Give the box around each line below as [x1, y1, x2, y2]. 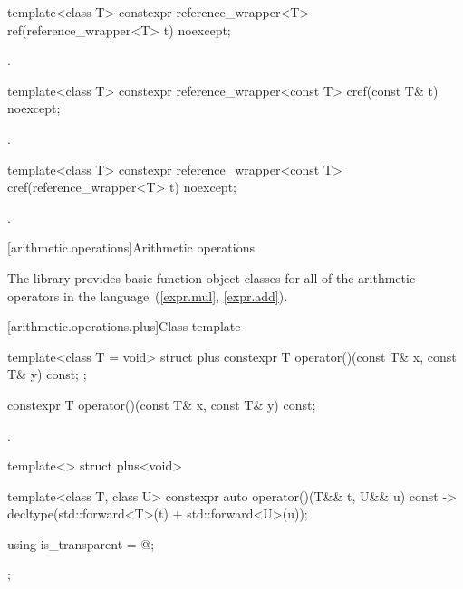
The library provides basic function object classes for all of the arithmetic [7, 268, 416, 287]
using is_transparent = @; [7, 534, 155, 553]
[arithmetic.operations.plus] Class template [7, 317, 241, 336]
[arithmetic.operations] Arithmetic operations [7, 238, 255, 257]
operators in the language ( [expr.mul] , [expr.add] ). [7, 286, 288, 305]
